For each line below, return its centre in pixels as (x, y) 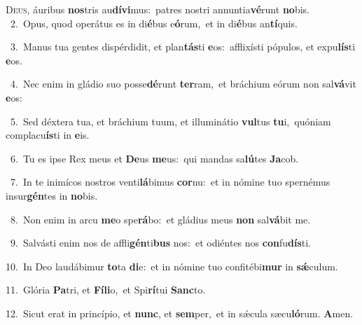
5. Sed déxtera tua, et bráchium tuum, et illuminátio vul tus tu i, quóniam (170, 121)
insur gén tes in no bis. (52, 195)
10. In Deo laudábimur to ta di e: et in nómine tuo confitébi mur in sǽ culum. (172, 266)
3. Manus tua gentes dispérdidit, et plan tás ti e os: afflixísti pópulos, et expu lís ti (183, 47)
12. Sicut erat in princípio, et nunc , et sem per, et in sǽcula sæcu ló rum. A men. (180, 313)
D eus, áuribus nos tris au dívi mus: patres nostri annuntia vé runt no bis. (158, 9)
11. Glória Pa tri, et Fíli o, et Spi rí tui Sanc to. (106, 290)
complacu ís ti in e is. (48, 135)
